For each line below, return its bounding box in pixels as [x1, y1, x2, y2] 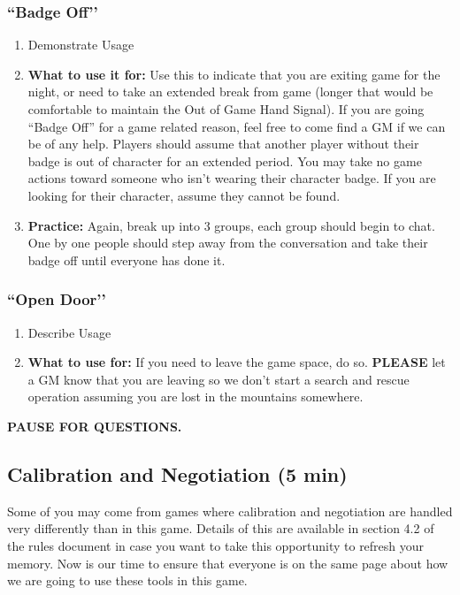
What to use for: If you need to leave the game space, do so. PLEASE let [27, 353, 446, 371]
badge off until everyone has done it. [27, 250, 226, 269]
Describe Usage [27, 323, 111, 341]
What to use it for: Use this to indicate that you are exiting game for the [27, 65, 441, 83]
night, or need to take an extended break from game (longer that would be [27, 82, 433, 101]
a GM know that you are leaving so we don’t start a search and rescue [27, 370, 410, 388]
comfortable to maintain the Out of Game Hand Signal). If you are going [27, 100, 425, 118]
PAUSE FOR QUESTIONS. [7, 416, 182, 435]
